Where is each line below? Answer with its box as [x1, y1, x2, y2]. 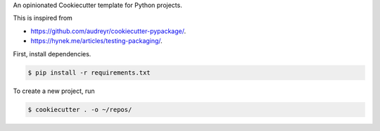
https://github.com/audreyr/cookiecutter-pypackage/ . [30, 27, 186, 35]
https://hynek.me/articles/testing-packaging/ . [30, 37, 163, 45]
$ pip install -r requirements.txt [27, 68, 151, 77]
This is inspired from [13, 14, 73, 23]
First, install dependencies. [13, 49, 91, 58]
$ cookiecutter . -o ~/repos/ [27, 106, 132, 113]
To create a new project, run [13, 87, 95, 95]
